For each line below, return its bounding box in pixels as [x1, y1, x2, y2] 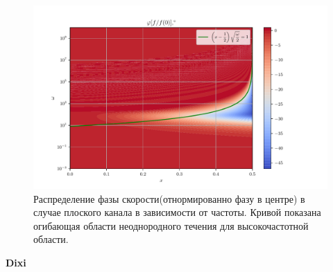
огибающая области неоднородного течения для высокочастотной [33, 218, 309, 233]
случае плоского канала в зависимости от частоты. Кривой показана [33, 205, 321, 219]
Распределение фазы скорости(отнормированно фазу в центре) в [33, 191, 305, 206]
